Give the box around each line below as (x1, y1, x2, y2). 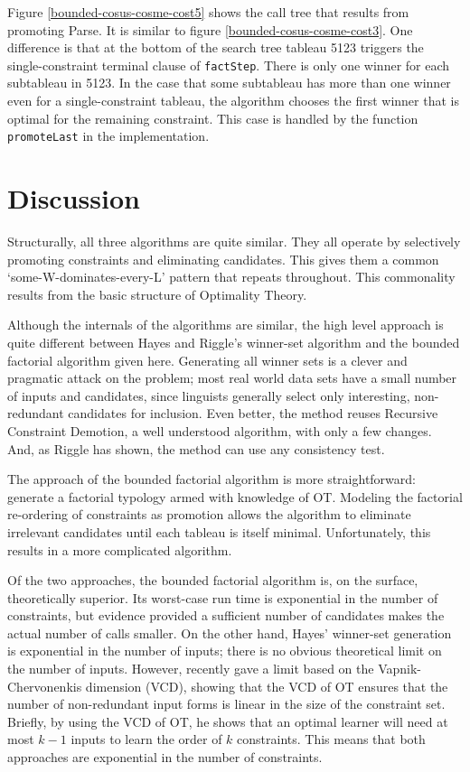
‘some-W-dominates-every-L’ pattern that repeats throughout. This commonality (7, 267, 456, 286)
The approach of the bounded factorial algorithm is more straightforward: (7, 470, 416, 488)
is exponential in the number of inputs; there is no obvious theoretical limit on (7, 641, 442, 660)
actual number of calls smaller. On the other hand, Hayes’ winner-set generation (7, 623, 452, 642)
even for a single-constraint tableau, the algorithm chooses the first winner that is (7, 91, 459, 110)
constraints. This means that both (237, 730, 426, 749)
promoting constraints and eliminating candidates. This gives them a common (7, 249, 439, 268)
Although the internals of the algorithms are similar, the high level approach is (7, 315, 444, 334)
